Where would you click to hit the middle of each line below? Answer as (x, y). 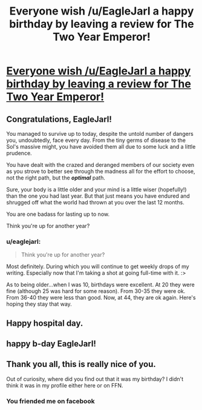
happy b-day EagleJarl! (51, 344)
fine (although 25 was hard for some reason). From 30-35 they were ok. (96, 291)
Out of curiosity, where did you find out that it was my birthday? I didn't (95, 379)
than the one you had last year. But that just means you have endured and (98, 196)
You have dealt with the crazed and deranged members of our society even (100, 165)
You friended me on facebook (50, 401)
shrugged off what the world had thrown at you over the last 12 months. (95, 202)
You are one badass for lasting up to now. (58, 214)
